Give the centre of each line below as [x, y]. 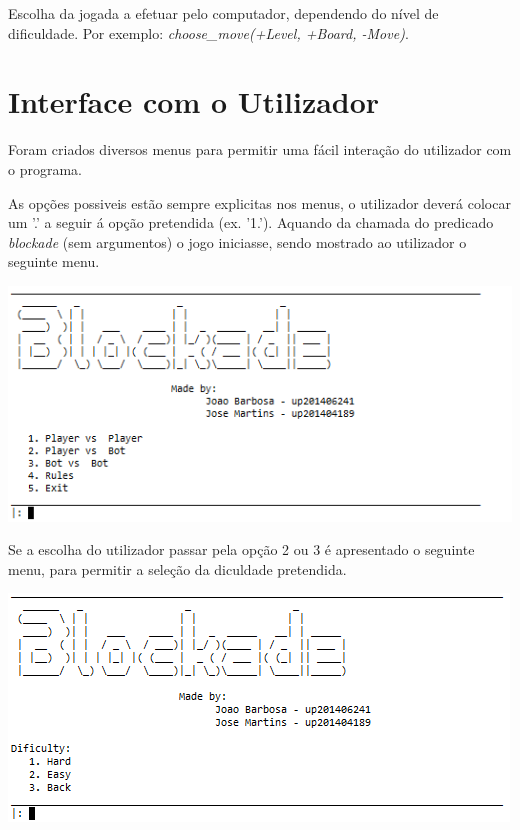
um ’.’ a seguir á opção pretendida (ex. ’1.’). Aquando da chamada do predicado [251, 222]
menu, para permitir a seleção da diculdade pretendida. [177, 568]
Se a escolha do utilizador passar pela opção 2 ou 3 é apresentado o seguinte [241, 549]
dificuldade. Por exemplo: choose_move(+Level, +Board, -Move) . [208, 32]
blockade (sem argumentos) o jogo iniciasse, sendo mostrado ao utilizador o [237, 241]
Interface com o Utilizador [194, 101]
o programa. [45, 168]
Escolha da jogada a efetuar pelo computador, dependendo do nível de [223, 13]
